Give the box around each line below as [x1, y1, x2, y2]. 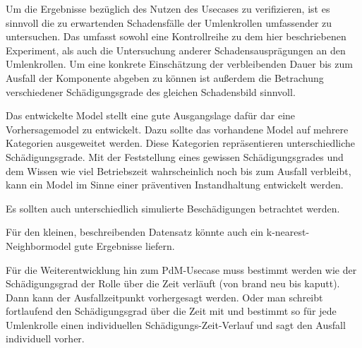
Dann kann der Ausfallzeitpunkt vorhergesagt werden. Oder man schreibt [6, 289, 323, 304]
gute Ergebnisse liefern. [74, 238, 175, 253]
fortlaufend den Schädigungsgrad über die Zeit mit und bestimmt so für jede [6, 304, 337, 318]
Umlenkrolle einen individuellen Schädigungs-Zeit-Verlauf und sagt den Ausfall [6, 317, 346, 332]
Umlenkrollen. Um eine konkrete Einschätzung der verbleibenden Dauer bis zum [6, 56, 353, 71]
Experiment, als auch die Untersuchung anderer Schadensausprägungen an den [6, 42, 346, 57]
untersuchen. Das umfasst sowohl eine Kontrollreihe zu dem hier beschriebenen [6, 29, 346, 44]
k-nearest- [266, 224, 310, 239]
